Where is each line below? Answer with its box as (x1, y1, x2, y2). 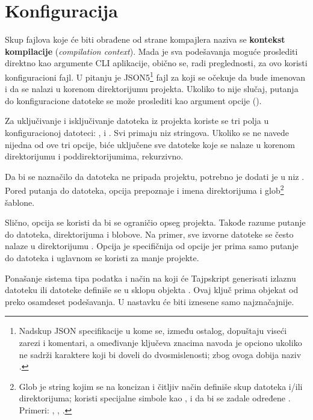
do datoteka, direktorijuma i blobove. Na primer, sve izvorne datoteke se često (5, 227, 294, 240)
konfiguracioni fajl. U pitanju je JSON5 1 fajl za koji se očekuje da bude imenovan (5, 69, 305, 83)
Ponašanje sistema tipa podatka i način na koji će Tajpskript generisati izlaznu (5, 271, 296, 284)
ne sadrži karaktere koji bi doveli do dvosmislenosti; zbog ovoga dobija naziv (19, 348, 302, 360)
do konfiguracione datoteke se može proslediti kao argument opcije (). (5, 94, 262, 107)
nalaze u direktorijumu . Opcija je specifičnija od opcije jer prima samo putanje (5, 239, 299, 252)
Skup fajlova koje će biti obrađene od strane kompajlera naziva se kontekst (5, 33, 285, 46)
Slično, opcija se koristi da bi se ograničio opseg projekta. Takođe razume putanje (5, 216, 306, 229)
